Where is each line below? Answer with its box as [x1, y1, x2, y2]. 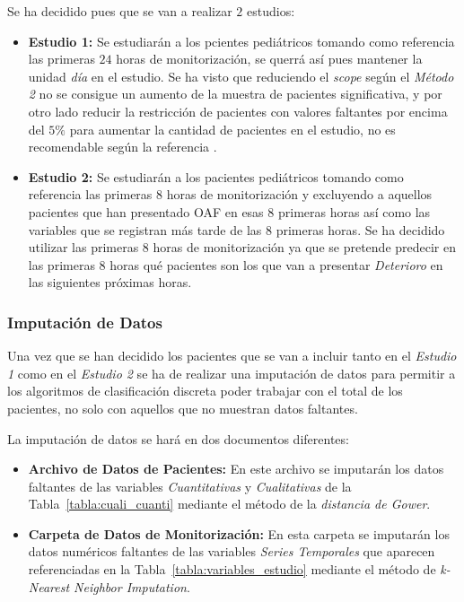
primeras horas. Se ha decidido [276, 220, 445, 239]
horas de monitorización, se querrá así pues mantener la [116, 49, 423, 68]
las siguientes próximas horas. [28, 273, 192, 292]
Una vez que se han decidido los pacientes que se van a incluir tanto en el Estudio [7, 346, 457, 365]
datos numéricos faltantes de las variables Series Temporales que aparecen [28, 542, 435, 561]
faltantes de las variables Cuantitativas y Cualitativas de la [28, 476, 352, 495]
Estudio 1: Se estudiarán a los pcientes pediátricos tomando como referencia [28, 31, 455, 50]
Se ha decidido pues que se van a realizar [7, 2, 232, 20]
